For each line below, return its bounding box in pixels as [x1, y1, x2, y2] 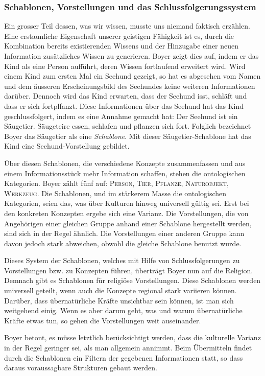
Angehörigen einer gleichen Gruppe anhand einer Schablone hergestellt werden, [4, 218, 252, 228]
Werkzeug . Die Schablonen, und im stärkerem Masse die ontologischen [4, 187, 227, 198]
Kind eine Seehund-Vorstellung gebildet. [4, 140, 130, 151]
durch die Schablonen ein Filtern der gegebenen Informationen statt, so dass [4, 352, 243, 363]
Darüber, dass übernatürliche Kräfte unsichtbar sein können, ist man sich [4, 295, 234, 306]
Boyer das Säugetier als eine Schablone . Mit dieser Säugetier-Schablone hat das [4, 130, 251, 141]
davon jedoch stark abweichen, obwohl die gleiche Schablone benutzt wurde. [4, 238, 242, 248]
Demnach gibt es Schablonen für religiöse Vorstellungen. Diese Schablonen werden [4, 275, 261, 286]
